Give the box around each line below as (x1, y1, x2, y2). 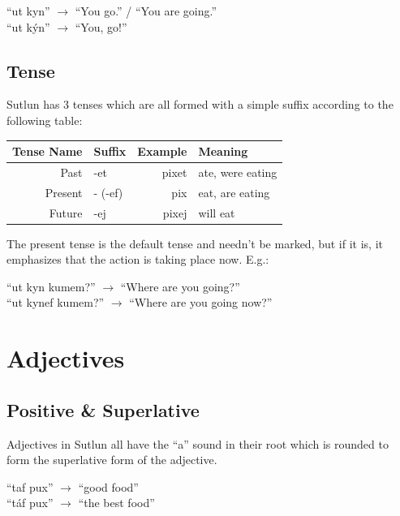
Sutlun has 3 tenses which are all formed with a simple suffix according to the (6, 96, 394, 113)
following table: (6, 111, 83, 128)
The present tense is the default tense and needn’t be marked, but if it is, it (6, 234, 384, 252)
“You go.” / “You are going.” (75, 2, 217, 19)
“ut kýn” (6, 18, 50, 35)
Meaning (198, 143, 248, 160)
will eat (198, 204, 235, 221)
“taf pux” (6, 478, 54, 495)
